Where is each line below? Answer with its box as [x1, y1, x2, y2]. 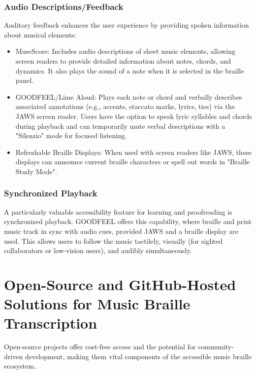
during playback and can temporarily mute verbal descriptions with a [15, 120, 225, 131]
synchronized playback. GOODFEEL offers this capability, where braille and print [4, 216, 252, 226]
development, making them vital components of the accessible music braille [25, 351, 252, 361]
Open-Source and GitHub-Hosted [4, 274, 236, 294]
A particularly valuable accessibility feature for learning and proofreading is [4, 206, 232, 217]
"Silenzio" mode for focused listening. [15, 130, 127, 141]
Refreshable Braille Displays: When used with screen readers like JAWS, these [15, 147, 252, 157]
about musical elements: [4, 29, 76, 39]
